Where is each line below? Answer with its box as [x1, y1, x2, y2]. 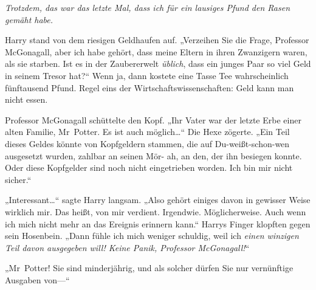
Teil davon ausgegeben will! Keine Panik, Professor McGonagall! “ [5, 241, 250, 254]
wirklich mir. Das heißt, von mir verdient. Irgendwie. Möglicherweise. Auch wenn [5, 205, 306, 218]
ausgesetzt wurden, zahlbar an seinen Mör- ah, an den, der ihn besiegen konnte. [5, 149, 302, 162]
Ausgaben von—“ [5, 273, 70, 286]
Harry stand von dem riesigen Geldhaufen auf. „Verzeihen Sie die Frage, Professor [5, 33, 309, 46]
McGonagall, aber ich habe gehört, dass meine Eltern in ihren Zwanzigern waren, [5, 45, 307, 58]
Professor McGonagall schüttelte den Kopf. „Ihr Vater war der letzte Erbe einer [5, 113, 301, 126]
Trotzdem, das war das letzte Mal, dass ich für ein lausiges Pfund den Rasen [5, 1, 290, 13]
